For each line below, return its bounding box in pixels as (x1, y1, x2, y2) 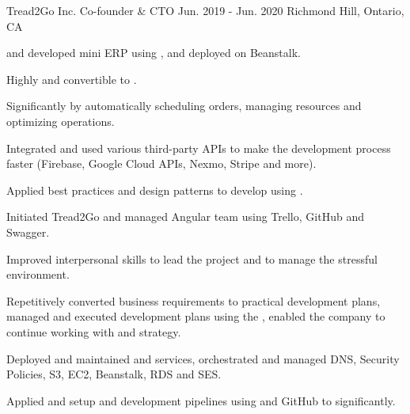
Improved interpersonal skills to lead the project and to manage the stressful (6, 250, 378, 267)
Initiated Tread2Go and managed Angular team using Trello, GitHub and (6, 208, 364, 225)
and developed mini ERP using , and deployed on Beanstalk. (6, 44, 301, 61)
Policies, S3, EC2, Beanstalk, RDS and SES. (6, 366, 222, 382)
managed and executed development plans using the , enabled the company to (6, 308, 385, 325)
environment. (6, 266, 70, 283)
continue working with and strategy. (6, 323, 181, 340)
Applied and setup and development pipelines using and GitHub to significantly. (6, 392, 396, 408)
